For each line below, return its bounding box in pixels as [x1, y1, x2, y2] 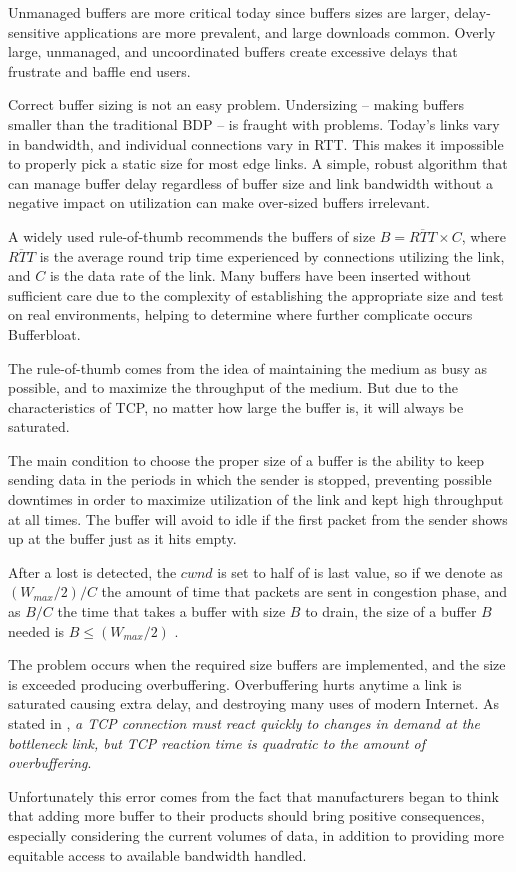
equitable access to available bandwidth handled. [8, 844, 307, 865]
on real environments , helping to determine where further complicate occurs [8, 304, 473, 325]
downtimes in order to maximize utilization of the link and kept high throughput [8, 489, 504, 510]
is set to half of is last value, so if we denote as [217, 561, 503, 582]
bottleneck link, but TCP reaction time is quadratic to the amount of [8, 732, 426, 753]
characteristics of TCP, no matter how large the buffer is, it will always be [8, 396, 464, 417]
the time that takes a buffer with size [57, 601, 286, 622]
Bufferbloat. [8, 323, 81, 344]
